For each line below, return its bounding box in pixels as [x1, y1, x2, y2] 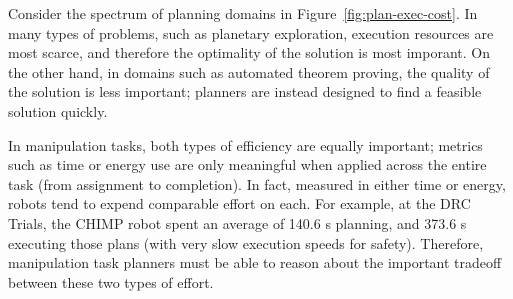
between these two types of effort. [8, 271, 214, 292]
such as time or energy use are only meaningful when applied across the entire [8, 154, 487, 175]
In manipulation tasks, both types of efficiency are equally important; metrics [8, 134, 483, 155]
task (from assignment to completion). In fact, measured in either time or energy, [8, 173, 506, 194]
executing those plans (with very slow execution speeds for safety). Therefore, [8, 232, 484, 253]
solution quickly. [8, 100, 108, 121]
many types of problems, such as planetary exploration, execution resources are [8, 22, 494, 43]
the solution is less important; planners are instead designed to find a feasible [8, 81, 482, 102]
